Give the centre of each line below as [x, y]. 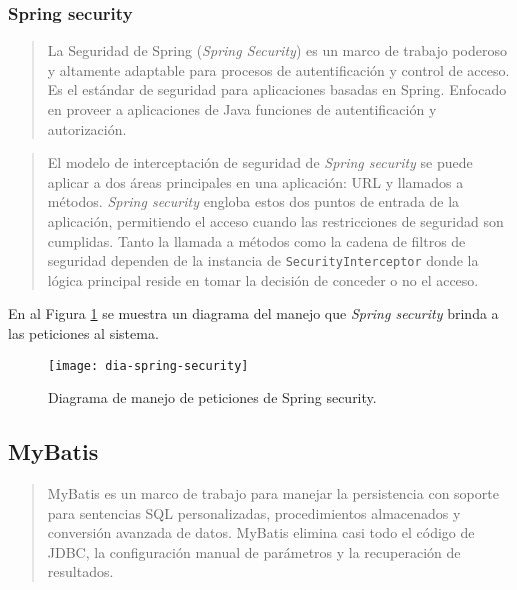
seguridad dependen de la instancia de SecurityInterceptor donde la [263, 260]
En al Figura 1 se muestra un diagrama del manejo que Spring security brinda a [253, 313]
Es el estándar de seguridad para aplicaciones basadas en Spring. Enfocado [277, 89]
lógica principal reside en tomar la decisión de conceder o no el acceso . [263, 279]
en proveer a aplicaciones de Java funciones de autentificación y [242, 109]
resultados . [80, 571]
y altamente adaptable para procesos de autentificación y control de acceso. [278, 69]
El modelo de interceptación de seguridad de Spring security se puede [260, 162]
